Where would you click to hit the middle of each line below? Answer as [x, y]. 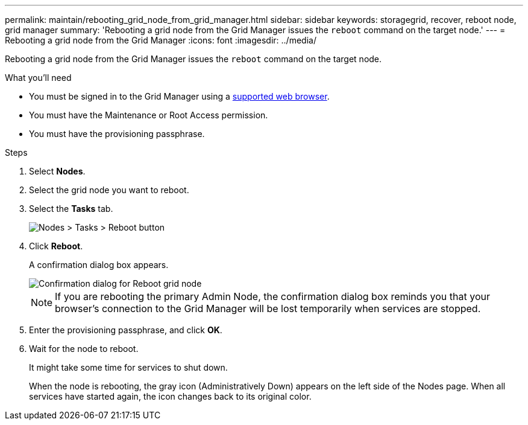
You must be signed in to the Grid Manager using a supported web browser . [179, 96]
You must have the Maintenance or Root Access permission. [149, 115]
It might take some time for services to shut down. [128, 367]
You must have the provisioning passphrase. [117, 134]
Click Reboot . [56, 246]
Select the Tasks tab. [71, 209]
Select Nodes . [57, 171]
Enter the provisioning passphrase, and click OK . [126, 330]
